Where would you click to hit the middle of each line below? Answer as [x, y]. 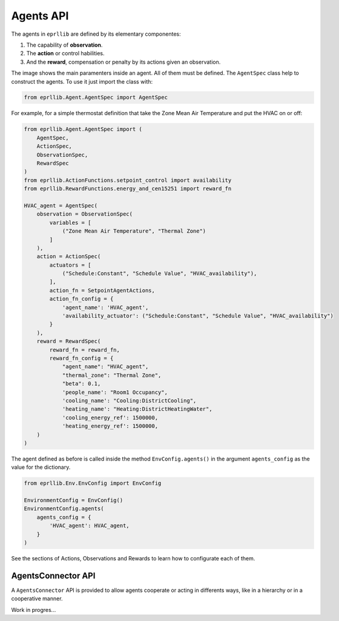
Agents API [40, 16]
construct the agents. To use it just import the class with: [82, 81]
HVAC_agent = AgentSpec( [61, 205]
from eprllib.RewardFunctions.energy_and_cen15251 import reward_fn [128, 189]
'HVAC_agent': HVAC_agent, [89, 526]
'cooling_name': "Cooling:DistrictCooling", [129, 400]
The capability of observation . [64, 45]
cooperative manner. [37, 599]
